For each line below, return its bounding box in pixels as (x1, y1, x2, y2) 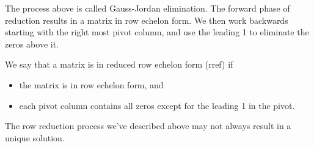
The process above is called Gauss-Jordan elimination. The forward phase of (5, 2, 290, 14)
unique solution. (5, 131, 65, 144)
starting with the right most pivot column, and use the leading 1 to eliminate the (5, 26, 309, 38)
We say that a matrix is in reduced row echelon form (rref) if (5, 58, 233, 71)
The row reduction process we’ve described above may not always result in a (5, 119, 291, 132)
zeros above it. (5, 37, 59, 50)
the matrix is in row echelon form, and (19, 78, 164, 91)
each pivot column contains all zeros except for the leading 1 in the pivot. (19, 99, 295, 111)
